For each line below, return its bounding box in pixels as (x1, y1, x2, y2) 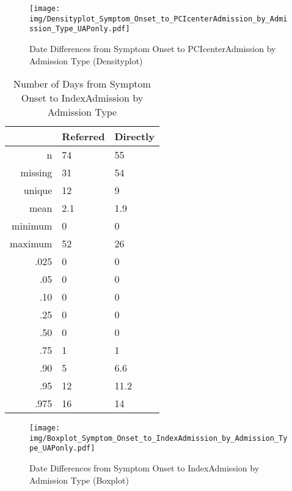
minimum (12, 219, 53, 233)
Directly (114, 129, 155, 144)
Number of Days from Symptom (13, 77, 151, 91)
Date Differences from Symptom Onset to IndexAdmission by (29, 462, 260, 474)
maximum (10, 236, 53, 251)
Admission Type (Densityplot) (29, 54, 143, 67)
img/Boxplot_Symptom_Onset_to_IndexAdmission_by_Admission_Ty (29, 433, 288, 443)
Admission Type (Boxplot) (29, 473, 129, 486)
